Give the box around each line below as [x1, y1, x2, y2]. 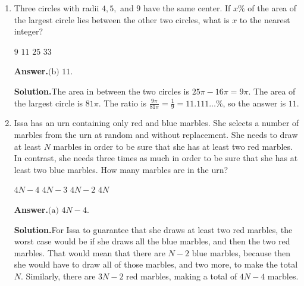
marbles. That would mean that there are [14, 246, 165, 259]
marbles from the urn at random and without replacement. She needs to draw [14, 128, 298, 140]
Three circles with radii [14, 2, 99, 14]
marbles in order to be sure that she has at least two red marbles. [53, 140, 293, 152]
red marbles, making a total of [126, 269, 237, 282]
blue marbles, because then [192, 246, 291, 259]
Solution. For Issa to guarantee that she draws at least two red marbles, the [14, 223, 293, 235]
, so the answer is [222, 96, 286, 109]
